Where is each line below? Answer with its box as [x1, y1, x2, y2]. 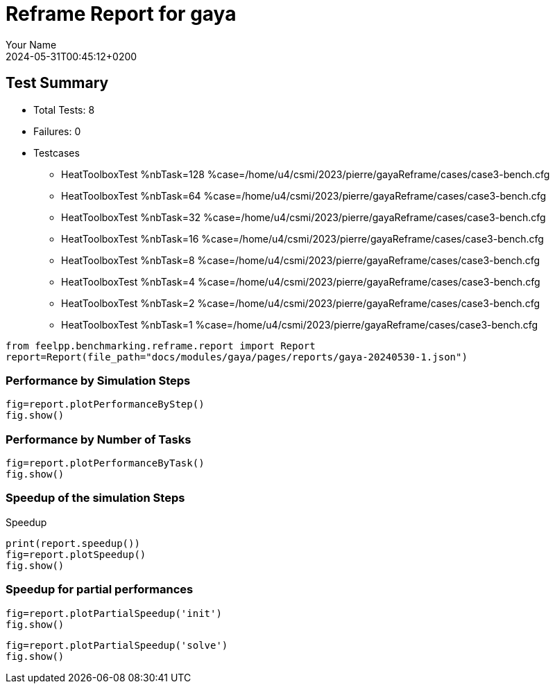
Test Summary [6, 74, 109, 92]
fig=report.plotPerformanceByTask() [6, 457, 205, 469]
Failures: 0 [33, 125, 81, 137]
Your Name [6, 38, 57, 51]
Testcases [33, 146, 80, 159]
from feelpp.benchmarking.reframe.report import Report [6, 340, 316, 351]
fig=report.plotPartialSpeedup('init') [6, 607, 222, 619]
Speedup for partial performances [6, 582, 194, 597]
